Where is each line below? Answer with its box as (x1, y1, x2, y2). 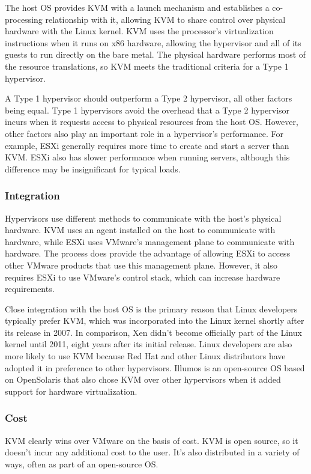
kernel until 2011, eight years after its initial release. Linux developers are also (5, 338, 292, 350)
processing (5, 13, 43, 25)
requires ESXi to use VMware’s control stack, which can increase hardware (5, 270, 280, 283)
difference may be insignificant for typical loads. (5, 162, 181, 175)
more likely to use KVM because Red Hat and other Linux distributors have (5, 350, 286, 362)
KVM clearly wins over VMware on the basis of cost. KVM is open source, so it (5, 434, 298, 446)
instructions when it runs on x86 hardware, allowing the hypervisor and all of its (5, 36, 301, 49)
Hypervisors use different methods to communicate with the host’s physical (5, 211, 282, 224)
